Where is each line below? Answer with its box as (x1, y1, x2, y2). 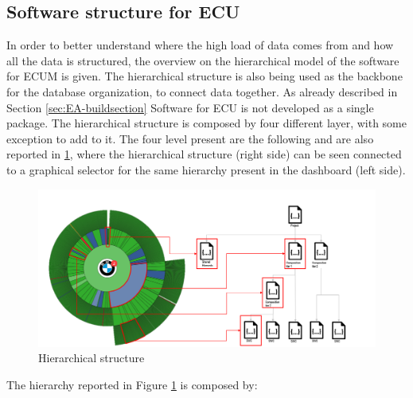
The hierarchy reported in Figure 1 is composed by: (6, 377, 258, 393)
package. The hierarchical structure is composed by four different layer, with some (6, 115, 407, 131)
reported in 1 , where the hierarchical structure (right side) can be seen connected (6, 146, 402, 162)
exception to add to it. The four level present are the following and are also (6, 130, 374, 146)
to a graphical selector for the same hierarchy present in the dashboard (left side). (6, 161, 406, 178)
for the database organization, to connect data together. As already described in (6, 83, 398, 99)
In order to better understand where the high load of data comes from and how (6, 37, 394, 53)
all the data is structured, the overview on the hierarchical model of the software (6, 52, 399, 68)
